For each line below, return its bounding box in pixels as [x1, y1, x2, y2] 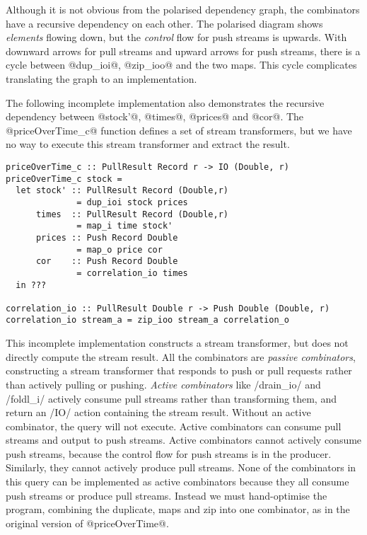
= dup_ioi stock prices [76, 197, 188, 207]
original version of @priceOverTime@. [6, 515, 169, 530]
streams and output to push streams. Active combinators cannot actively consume [6, 432, 362, 447]
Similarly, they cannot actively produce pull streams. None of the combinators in [6, 460, 356, 475]
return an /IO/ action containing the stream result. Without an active [6, 405, 311, 420]
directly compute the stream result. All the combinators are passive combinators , [6, 349, 356, 364]
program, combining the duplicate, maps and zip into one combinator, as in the [6, 502, 350, 517]
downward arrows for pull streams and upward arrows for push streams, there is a [6, 43, 361, 58]
